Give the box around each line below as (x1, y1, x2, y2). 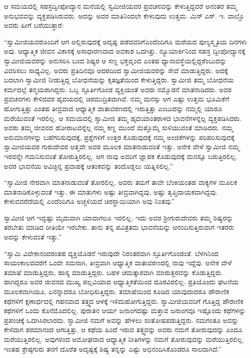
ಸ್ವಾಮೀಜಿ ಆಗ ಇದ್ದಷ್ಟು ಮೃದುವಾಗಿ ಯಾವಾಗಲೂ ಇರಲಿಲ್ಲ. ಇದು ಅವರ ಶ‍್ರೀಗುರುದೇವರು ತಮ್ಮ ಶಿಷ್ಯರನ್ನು (4, 212, 233, 222)
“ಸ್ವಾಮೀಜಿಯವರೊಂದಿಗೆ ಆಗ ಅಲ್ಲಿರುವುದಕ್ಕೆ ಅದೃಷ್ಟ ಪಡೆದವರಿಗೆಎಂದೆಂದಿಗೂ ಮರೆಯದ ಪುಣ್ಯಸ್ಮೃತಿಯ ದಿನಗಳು (4, 36, 247, 46)
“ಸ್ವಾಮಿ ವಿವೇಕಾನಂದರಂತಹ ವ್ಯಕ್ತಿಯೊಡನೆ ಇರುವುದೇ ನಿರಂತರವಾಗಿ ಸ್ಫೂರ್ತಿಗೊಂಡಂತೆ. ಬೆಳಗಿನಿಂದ (4, 248, 219, 258)
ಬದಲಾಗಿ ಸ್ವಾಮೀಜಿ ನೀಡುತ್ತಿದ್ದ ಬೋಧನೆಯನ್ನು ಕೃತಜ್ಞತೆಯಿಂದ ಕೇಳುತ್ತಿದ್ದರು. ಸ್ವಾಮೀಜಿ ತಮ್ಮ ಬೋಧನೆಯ (4, 75, 234, 85)
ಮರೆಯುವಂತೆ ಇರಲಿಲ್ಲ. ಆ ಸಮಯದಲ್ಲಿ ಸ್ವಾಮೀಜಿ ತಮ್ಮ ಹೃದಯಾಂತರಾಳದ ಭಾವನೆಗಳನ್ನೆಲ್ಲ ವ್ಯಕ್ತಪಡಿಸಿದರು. (4, 113, 242, 123)
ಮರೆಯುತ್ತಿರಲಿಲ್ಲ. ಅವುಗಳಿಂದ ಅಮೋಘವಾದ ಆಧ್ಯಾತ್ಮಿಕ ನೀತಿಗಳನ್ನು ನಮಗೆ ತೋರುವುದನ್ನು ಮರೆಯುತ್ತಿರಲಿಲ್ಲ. (4, 334, 245, 344)
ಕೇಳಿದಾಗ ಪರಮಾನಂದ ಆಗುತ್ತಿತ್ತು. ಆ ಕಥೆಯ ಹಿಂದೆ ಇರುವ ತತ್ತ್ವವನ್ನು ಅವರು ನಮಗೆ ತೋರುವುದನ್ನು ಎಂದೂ (4, 324, 242, 335)
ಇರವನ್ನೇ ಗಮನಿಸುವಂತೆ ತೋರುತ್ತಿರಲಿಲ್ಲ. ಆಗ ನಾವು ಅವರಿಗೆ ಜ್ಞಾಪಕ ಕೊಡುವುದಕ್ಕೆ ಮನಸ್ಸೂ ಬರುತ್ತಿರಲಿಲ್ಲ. (4, 151, 238, 161)
